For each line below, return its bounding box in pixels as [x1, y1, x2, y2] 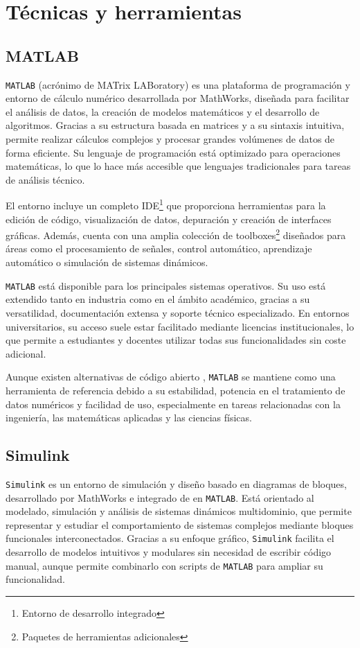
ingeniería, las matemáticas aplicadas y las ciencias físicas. [6, 410, 252, 425]
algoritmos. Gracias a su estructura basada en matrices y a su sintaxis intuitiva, [6, 118, 345, 132]
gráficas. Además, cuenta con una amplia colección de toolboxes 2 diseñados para [6, 226, 346, 242]
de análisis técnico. [6, 172, 85, 186]
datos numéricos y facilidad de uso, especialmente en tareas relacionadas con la [6, 396, 341, 411]
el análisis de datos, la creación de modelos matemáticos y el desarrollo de [6, 104, 320, 119]
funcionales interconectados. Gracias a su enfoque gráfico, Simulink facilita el [6, 531, 334, 545]
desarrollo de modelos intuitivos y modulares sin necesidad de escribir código [6, 545, 332, 559]
